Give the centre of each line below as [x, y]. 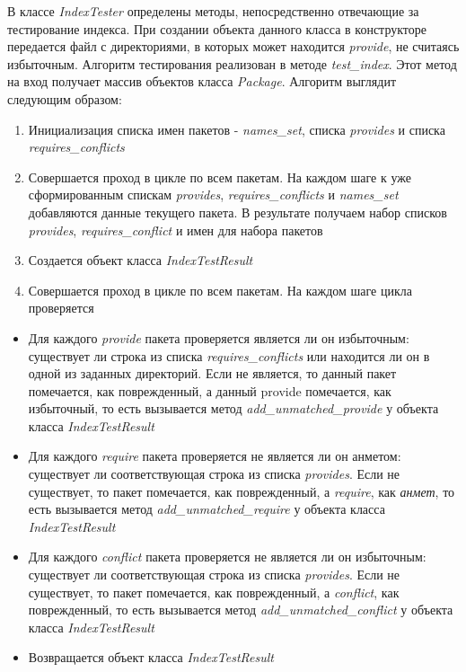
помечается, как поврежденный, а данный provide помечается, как [210, 390]
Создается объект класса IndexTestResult [141, 260]
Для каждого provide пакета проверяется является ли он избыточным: [219, 337]
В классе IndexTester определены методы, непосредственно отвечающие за [213, 11]
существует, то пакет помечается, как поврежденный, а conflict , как [214, 592]
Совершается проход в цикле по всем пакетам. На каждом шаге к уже [220, 177]
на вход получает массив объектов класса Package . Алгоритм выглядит [202, 81]
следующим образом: [65, 98]
